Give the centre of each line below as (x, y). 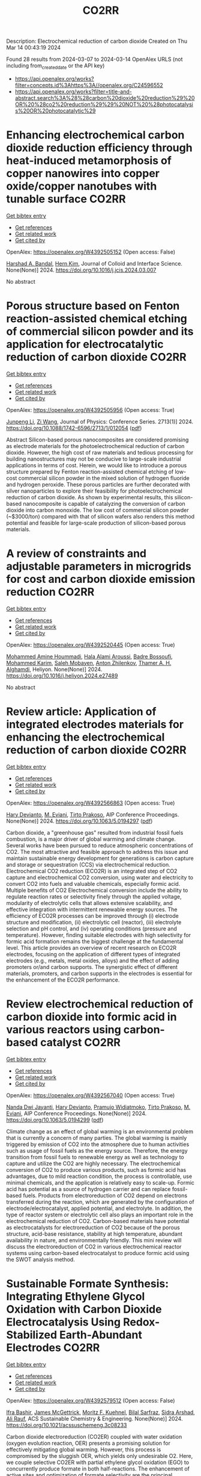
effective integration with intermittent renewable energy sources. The (92, 909)
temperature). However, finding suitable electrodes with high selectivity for (99, 935)
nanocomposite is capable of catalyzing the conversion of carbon (104, 503)
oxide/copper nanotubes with (82, 186)
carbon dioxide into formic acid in (91, 1017)
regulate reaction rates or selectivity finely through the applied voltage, (94, 896)
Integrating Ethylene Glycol (76, 1296)
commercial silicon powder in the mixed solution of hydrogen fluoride (104, 478)
